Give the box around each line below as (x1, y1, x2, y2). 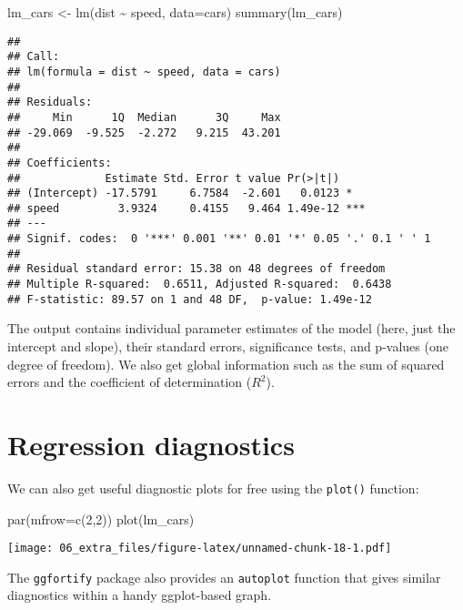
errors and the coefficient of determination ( (7, 372, 252, 391)
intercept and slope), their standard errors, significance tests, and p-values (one (7, 337, 448, 355)
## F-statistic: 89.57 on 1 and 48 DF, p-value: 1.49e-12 (7, 292, 372, 306)
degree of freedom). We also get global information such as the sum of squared (7, 354, 445, 373)
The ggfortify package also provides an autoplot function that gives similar (7, 567, 441, 586)
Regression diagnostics (7, 425, 295, 463)
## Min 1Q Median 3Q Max (7, 110, 281, 124)
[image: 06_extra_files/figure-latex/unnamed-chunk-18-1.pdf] (7, 542, 392, 555)
